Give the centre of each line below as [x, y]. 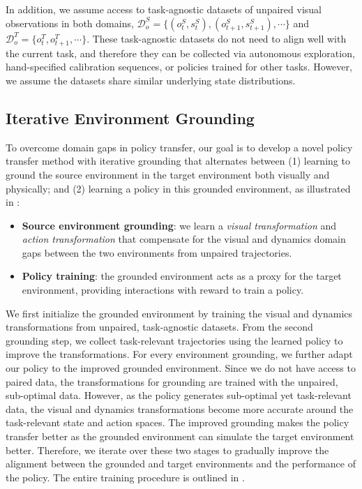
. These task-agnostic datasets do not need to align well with [217, 38]
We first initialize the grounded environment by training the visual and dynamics [179, 313]
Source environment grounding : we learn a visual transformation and [179, 225]
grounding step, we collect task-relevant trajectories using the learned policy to [174, 340]
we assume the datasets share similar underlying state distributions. [151, 80]
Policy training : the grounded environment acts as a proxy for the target [182, 276]
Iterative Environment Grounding [130, 118]
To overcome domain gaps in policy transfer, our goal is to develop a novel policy [179, 147]
